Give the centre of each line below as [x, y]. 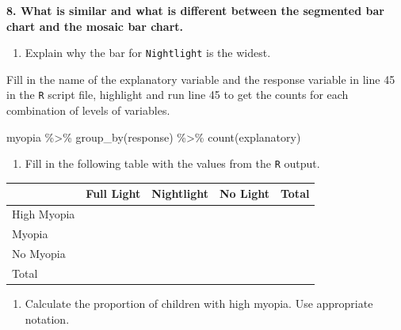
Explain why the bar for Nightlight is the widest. [148, 53]
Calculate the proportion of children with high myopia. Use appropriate [199, 303]
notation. [47, 319]
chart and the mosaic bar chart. [95, 26]
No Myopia [39, 253]
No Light [244, 193]
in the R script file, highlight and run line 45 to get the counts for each [178, 95]
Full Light [113, 193]
